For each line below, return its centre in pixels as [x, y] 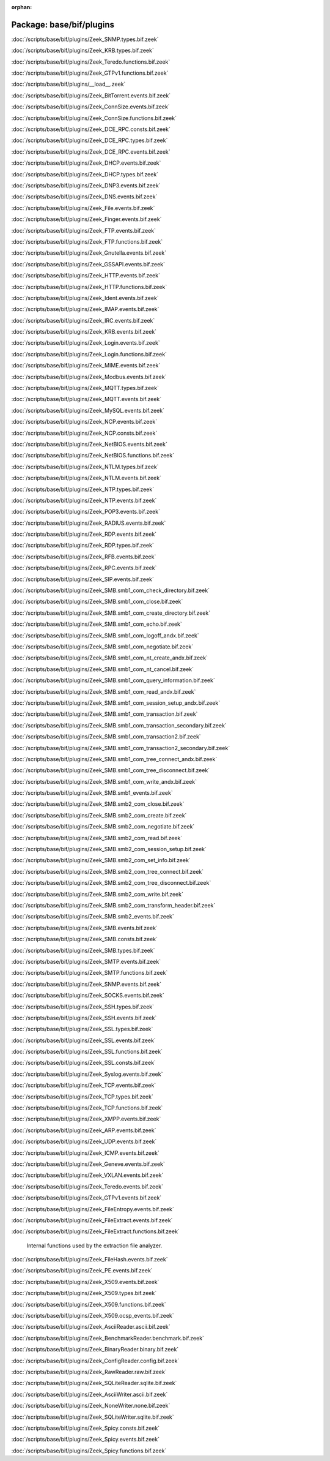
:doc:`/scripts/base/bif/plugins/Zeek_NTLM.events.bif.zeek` [86, 478]
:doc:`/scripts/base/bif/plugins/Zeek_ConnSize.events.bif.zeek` [91, 107]
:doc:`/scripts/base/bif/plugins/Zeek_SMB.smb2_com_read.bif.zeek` [97, 838]
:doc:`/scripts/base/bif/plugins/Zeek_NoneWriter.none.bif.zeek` [91, 1406]
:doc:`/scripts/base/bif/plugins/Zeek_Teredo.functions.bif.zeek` [91, 62]
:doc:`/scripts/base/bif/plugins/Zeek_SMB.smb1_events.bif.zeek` [92, 793]
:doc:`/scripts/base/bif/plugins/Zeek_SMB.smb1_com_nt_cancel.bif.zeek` [103, 669]
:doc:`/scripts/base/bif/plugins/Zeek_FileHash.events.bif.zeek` [90, 1260]
